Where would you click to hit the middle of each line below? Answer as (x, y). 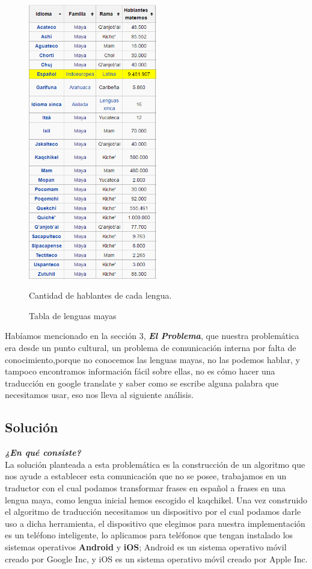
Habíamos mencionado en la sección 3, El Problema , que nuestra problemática (152, 336)
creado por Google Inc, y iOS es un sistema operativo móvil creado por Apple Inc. (156, 558)
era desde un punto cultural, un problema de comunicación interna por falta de (151, 347)
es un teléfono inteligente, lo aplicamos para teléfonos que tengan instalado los (149, 535)
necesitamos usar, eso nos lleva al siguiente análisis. (99, 395)
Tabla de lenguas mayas (73, 315)
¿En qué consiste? (43, 452)
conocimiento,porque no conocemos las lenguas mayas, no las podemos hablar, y (152, 359)
